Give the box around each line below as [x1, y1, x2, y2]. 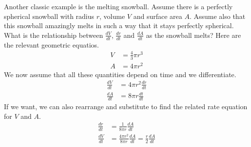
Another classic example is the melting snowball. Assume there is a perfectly [4, 1, 233, 11]
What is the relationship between [4, 30, 103, 40]
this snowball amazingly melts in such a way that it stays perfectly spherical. [4, 20, 234, 31]
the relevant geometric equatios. [4, 39, 99, 49]
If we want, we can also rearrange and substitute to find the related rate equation [4, 101, 248, 112]
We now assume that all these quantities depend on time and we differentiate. [4, 69, 236, 79]
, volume [99, 11, 125, 21]
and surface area [133, 11, 182, 21]
